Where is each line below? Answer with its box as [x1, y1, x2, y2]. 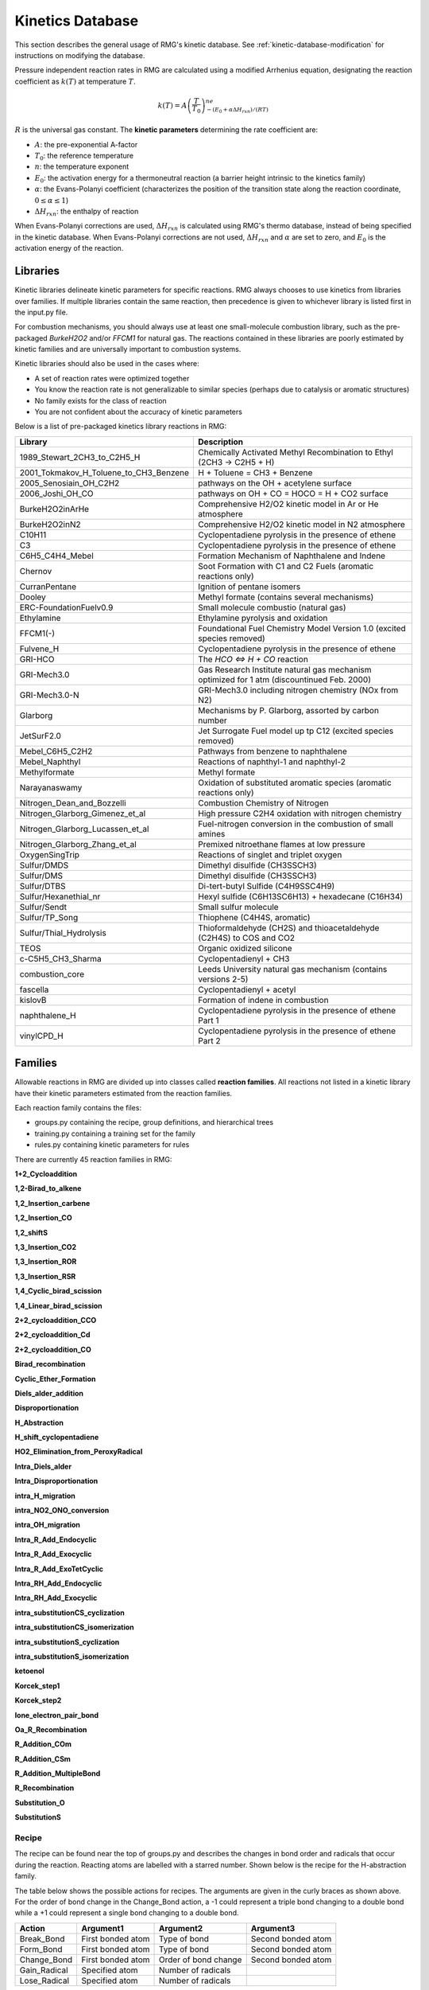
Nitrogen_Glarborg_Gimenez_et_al [19, 808, 146, 819]
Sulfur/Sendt [19, 901, 68, 912]
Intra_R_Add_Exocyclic [14, 1549, 92, 1559]
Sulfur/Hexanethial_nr [19, 891, 101, 902]
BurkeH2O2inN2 [19, 518, 81, 529]
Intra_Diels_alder [14, 1461, 71, 1471]
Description [198, 436, 244, 447]
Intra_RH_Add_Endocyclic [14, 1578, 102, 1588]
